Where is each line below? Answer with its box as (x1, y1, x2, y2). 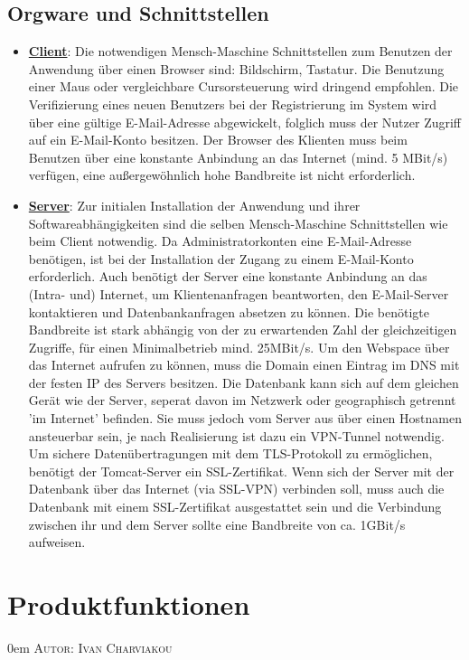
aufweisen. (28, 533, 86, 552)
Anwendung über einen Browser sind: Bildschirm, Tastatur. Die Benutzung (28, 59, 445, 78)
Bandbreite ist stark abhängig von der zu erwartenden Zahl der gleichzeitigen (28, 320, 457, 339)
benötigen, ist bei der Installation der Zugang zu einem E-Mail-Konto (28, 249, 414, 268)
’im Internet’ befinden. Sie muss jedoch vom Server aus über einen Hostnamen (28, 409, 462, 428)
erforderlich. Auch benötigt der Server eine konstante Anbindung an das (28, 267, 427, 286)
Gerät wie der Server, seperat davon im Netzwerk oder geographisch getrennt (28, 391, 456, 410)
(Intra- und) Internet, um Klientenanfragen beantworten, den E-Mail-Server (28, 284, 449, 303)
